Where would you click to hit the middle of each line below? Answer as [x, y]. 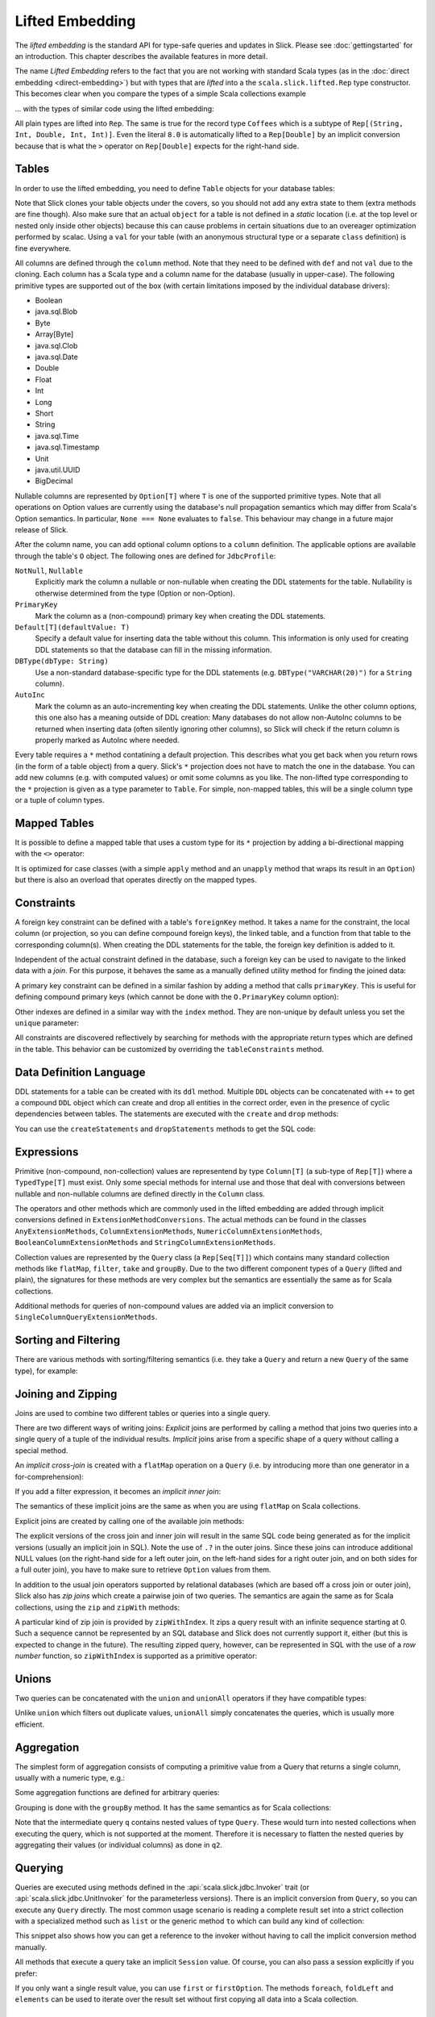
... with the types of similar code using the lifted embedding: [114, 108]
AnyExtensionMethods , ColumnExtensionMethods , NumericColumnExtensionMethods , [169, 1231]
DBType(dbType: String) [62, 661]
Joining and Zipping [66, 1394]
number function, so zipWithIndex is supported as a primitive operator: [136, 1656]
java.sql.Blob [56, 311]
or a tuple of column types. [60, 800]
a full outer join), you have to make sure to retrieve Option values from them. [143, 1570]
